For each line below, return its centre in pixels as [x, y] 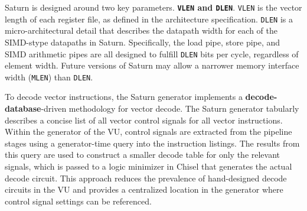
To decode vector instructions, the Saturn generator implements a [124, 97]
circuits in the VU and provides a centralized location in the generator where [144, 189]
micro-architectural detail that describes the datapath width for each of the [141, 30]
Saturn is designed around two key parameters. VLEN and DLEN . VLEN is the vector [153, 7]
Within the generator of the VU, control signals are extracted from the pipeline [148, 132]
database [23, 108]
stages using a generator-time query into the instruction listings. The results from [152, 143]
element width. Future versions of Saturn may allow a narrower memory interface [152, 65]
